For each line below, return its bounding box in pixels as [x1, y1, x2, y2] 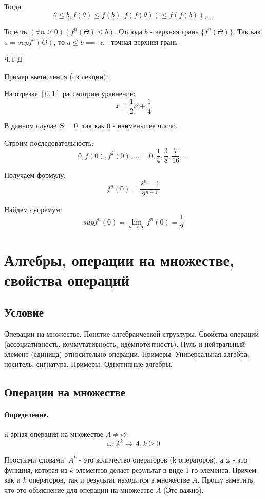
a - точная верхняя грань [100, 36, 178, 47]
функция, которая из [4, 464, 68, 475]
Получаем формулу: [4, 170, 66, 180]
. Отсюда [114, 26, 143, 36]
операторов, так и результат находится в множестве [29, 474, 190, 485]
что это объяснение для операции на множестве [4, 485, 154, 495]
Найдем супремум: [4, 204, 62, 214]
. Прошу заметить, [197, 474, 255, 485]
